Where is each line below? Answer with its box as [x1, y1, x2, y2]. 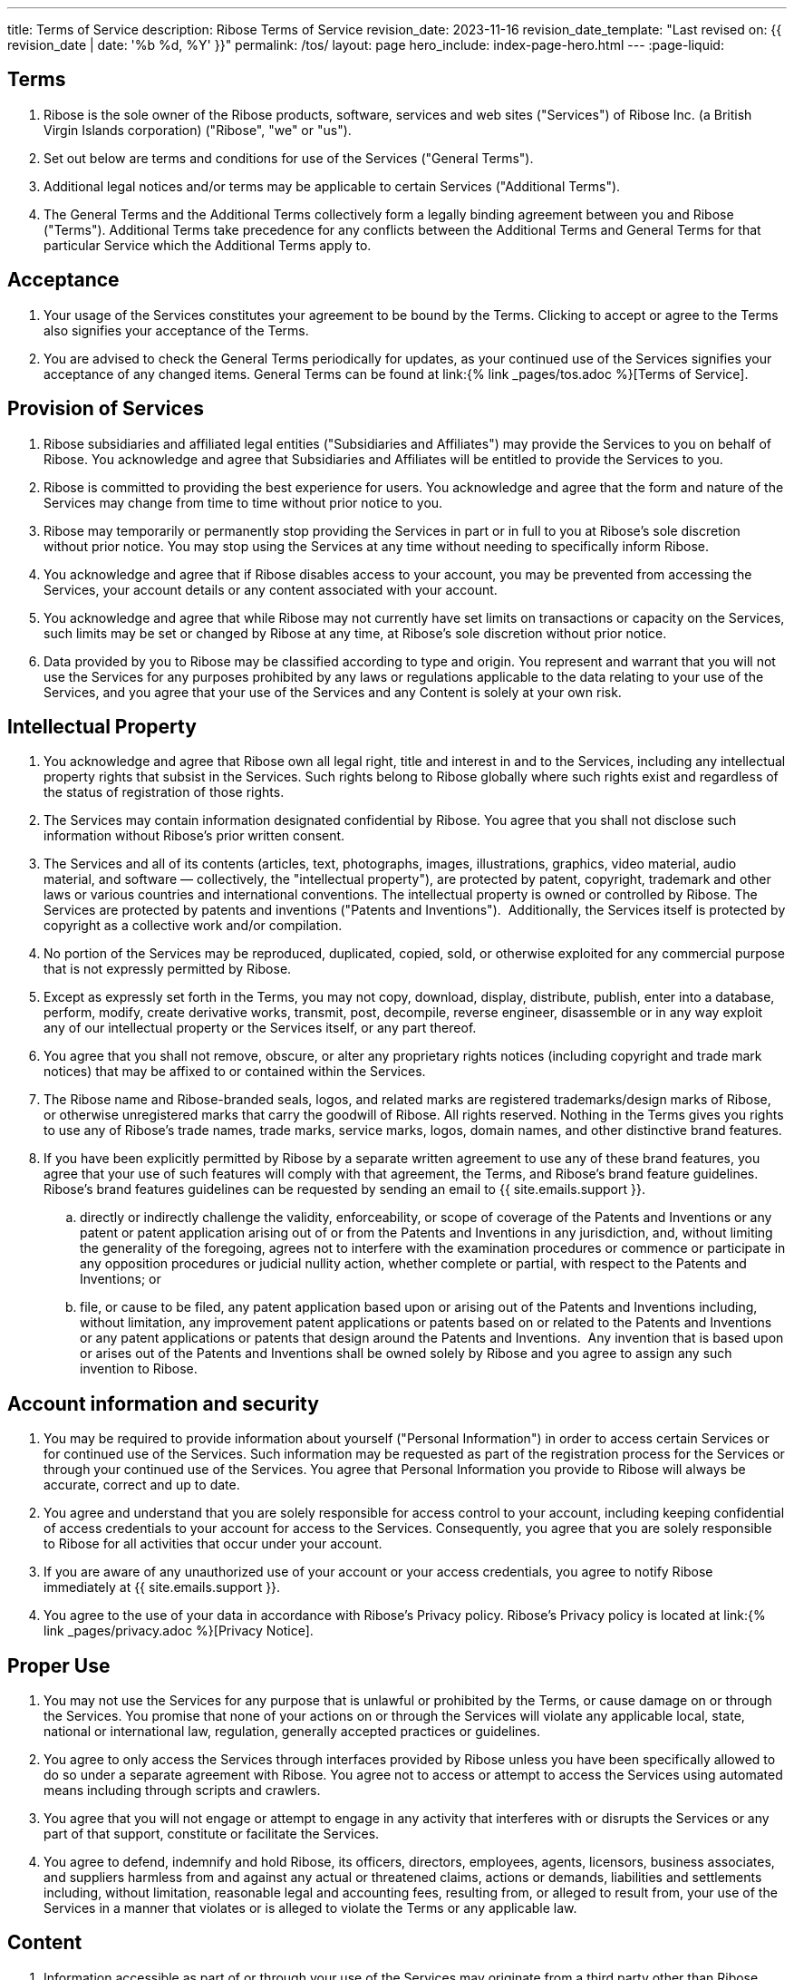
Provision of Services [7, 397, 205, 421]
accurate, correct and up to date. [44, 1477, 240, 1493]
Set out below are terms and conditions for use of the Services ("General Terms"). [44, 150, 534, 166]
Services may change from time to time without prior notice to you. [44, 494, 443, 510]
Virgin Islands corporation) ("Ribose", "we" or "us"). [44, 121, 352, 138]
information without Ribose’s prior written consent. [44, 828, 345, 844]
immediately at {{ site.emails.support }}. [44, 1579, 281, 1596]
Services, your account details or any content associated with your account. [44, 581, 498, 597]
